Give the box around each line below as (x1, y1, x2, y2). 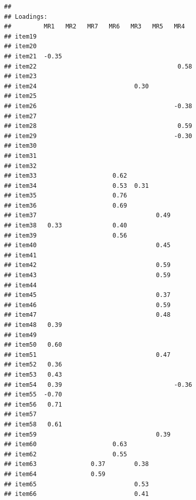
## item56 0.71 (4, 401, 62, 408)
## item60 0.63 (4, 441, 127, 448)
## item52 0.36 (4, 361, 62, 369)
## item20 (4, 43, 37, 50)
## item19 (4, 32, 37, 40)
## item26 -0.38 (4, 102, 192, 110)
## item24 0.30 (4, 82, 149, 90)
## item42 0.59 (4, 261, 171, 269)
